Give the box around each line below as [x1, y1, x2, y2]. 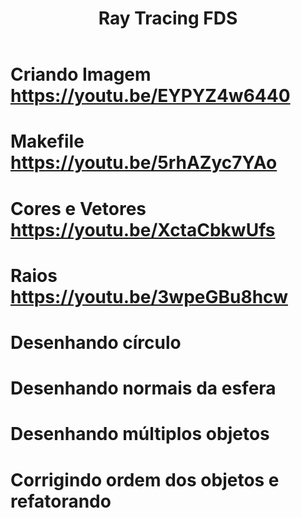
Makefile [10, 130, 85, 153]
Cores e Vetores [10, 197, 147, 220]
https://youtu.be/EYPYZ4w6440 [10, 85, 291, 107]
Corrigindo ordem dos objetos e [10, 468, 280, 491]
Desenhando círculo [10, 331, 182, 354]
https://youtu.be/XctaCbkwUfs [10, 218, 276, 241]
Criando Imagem [10, 63, 152, 86]
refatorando [10, 490, 112, 512]
